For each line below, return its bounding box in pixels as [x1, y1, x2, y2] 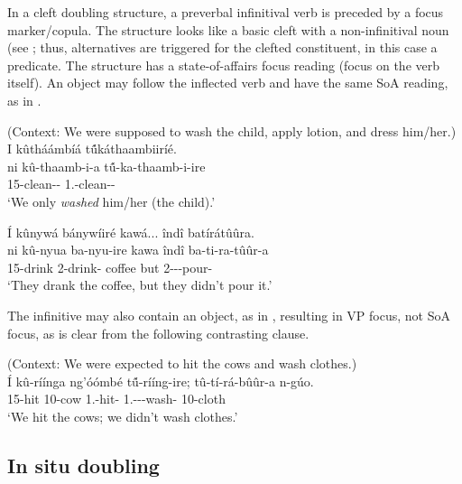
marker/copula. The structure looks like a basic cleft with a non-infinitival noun [7, 20, 449, 39]
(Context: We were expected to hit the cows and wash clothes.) [7, 354, 357, 373]
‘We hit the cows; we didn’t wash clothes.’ [7, 406, 238, 425]
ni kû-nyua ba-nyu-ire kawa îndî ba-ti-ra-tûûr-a [7, 240, 269, 259]
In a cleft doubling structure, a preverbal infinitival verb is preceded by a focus [7, 3, 444, 21]
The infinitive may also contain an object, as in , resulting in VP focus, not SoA [7, 305, 450, 324]
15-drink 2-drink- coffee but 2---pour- [7, 257, 213, 276]
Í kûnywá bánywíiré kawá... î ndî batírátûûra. [7, 222, 254, 241]
